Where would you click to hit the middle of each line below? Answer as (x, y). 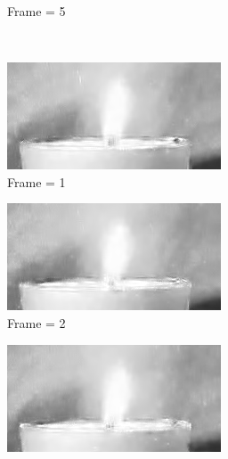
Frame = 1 (37, 181)
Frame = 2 (37, 322)
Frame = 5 (37, 11)
